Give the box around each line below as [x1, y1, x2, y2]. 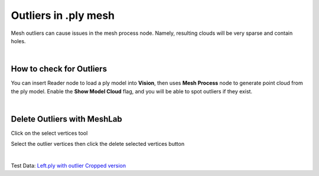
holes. [11, 37, 26, 44]
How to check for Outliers [11, 64, 108, 74]
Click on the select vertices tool [11, 129, 88, 136]
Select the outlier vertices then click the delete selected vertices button [11, 141, 185, 148]
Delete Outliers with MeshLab [11, 114, 122, 124]
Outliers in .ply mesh [11, 9, 115, 22]
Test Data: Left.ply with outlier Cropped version [11, 162, 126, 170]
